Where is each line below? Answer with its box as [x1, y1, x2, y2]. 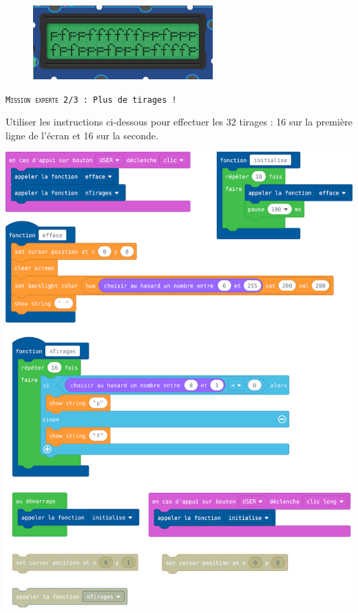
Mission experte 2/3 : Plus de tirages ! [6, 94, 177, 105]
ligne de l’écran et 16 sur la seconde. [6, 128, 158, 142]
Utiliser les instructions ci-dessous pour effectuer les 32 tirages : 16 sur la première [6, 114, 352, 129]
